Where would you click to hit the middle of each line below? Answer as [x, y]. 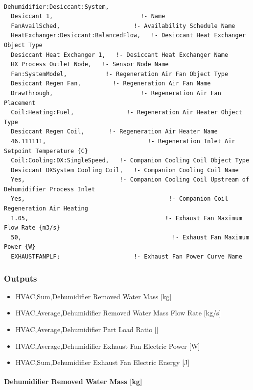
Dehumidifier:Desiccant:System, [57, 7]
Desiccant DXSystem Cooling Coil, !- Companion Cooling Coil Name [125, 170]
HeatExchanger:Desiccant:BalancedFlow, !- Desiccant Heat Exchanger [128, 36]
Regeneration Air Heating [46, 209]
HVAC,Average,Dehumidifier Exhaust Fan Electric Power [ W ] [108, 346]
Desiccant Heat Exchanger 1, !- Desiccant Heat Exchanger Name [120, 55]
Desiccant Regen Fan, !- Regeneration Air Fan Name [111, 84]
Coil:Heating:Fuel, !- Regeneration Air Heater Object [126, 113]
